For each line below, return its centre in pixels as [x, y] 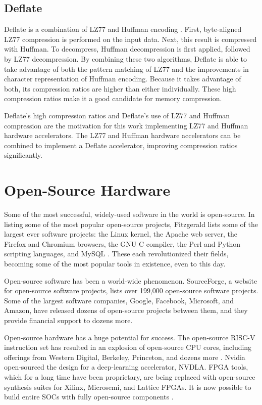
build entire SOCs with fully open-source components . [89, 397]
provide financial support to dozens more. [68, 320]
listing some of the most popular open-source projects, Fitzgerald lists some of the [131, 224]
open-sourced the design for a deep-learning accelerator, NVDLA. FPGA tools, [126, 367]
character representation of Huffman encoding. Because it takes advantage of [123, 79]
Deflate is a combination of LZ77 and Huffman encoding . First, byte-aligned [123, 29]
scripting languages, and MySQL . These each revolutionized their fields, [116, 254]
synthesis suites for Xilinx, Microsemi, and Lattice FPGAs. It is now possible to [128, 387]
